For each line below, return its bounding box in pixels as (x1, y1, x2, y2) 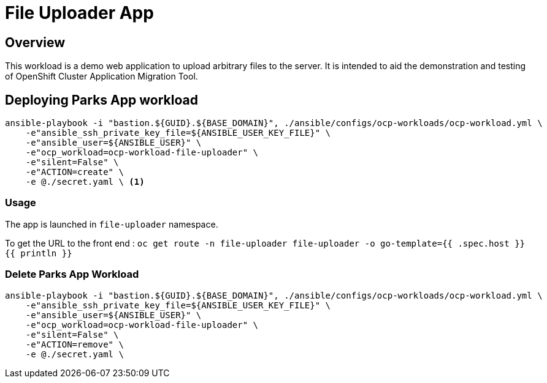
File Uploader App (5, 2, 154, 23)
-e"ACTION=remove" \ (25, 339, 124, 349)
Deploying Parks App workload (5, 92, 198, 108)
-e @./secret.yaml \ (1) (25, 177, 145, 187)
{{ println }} (5, 248, 72, 258)
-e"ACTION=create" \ (25, 167, 124, 177)
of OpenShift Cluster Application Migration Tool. (5, 71, 198, 82)
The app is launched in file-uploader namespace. (5, 218, 218, 229)
